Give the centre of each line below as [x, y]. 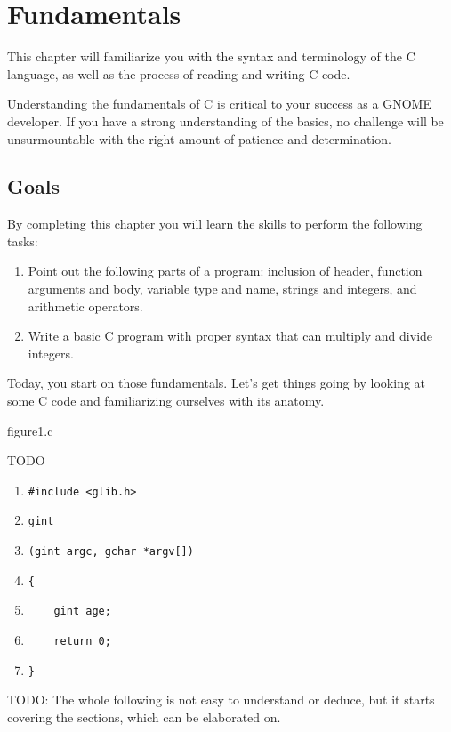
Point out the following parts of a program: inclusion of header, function [225, 271]
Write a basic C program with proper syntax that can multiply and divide [230, 336]
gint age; [82, 611]
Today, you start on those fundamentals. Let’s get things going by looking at [217, 383]
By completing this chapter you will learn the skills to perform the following [215, 224]
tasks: [23, 241]
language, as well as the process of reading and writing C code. [179, 73]
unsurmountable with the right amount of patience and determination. [199, 138]
